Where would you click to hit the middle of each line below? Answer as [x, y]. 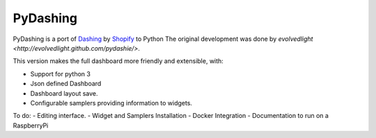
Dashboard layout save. [64, 93]
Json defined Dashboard [66, 84]
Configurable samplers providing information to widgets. [111, 103]
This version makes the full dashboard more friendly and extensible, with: [118, 61]
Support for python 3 [60, 74]
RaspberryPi [31, 126]
